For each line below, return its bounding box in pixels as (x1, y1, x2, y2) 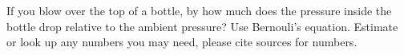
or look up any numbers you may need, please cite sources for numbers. (6, 33, 358, 50)
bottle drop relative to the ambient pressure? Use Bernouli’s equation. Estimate (6, 18, 398, 34)
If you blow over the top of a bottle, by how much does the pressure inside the (6, 2, 392, 18)
